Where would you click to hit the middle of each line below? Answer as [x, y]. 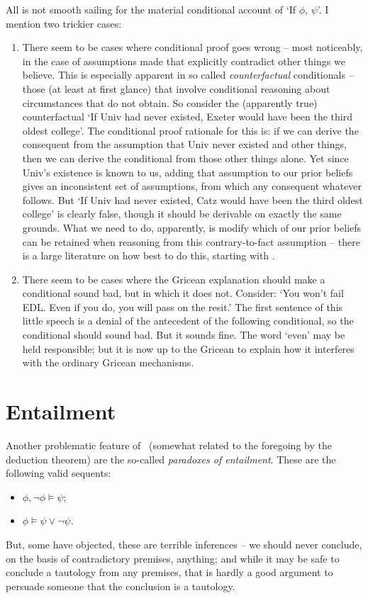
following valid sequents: [58, 473]
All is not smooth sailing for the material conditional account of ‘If [151, 9]
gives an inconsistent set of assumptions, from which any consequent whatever [192, 186]
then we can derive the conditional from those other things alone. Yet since [185, 158]
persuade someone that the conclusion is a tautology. [121, 586]
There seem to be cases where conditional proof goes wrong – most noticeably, [193, 47]
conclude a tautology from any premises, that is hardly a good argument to [169, 572]
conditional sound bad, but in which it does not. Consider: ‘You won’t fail [183, 293]
